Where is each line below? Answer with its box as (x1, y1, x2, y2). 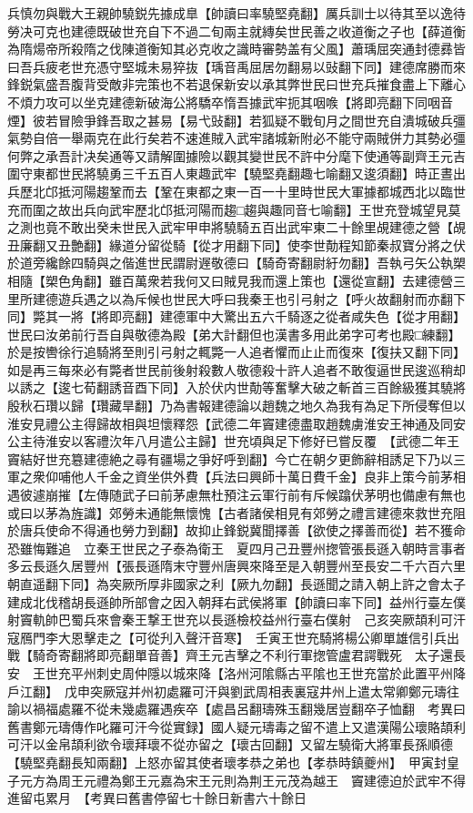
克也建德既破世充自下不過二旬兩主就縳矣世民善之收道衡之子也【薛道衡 (45, 21, 466, 40)
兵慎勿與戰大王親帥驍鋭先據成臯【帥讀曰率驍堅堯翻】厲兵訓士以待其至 (7, 4, 428, 22)
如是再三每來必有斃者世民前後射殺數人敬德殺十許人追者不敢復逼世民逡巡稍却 (7, 360, 466, 379)
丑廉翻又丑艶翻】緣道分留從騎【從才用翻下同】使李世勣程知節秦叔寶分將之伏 (7, 235, 466, 254)
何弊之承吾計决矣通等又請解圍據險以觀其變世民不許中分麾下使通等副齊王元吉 (7, 146, 466, 165)
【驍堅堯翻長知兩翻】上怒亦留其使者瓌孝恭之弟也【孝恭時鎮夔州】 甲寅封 (7, 752, 447, 771)
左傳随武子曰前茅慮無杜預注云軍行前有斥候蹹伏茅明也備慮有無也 (83, 485, 466, 504)
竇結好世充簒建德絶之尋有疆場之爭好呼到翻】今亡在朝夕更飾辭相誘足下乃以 (7, 449, 453, 468)
